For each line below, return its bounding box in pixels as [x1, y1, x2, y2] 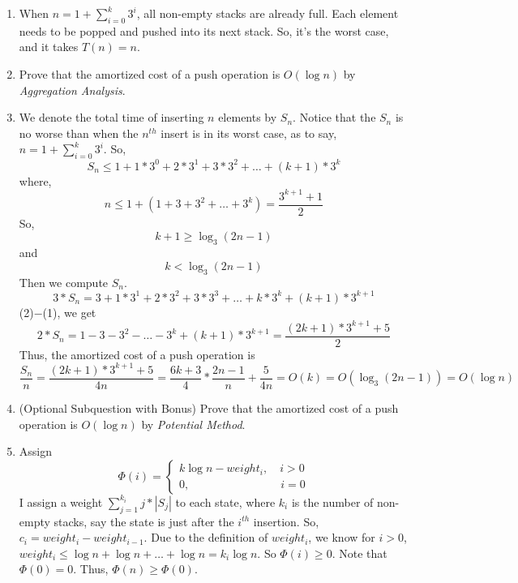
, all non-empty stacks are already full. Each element [136, 5, 399, 21]
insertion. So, [253, 512, 319, 529]
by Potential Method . [141, 415, 246, 432]
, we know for [308, 529, 375, 546]
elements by [218, 109, 277, 126]
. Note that [332, 544, 387, 561]
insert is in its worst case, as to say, [161, 124, 337, 141]
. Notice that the [293, 109, 376, 126]
